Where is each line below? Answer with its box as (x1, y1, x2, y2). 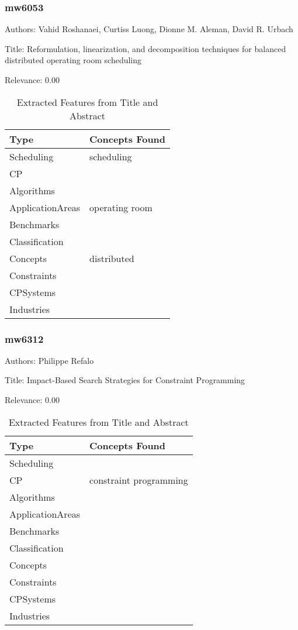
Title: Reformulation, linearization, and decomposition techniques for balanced (5, 42, 286, 54)
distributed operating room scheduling (5, 54, 142, 66)
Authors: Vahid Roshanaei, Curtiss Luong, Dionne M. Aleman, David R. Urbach (5, 23, 293, 35)
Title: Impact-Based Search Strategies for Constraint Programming (5, 374, 245, 386)
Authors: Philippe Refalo (5, 354, 94, 366)
